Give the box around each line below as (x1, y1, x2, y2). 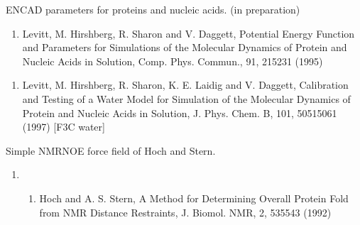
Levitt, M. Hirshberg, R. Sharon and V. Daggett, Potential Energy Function (22, 26, 355, 40)
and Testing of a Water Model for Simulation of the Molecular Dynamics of (22, 91, 351, 106)
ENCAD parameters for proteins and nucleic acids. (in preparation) (6, 2, 300, 16)
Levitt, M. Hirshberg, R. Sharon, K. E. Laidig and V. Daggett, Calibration (22, 77, 349, 92)
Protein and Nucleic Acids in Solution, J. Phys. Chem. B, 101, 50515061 (22, 105, 337, 120)
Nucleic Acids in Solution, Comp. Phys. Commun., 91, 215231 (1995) (22, 53, 323, 68)
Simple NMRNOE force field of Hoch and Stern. (6, 143, 216, 158)
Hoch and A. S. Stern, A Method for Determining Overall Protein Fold (39, 190, 349, 205)
